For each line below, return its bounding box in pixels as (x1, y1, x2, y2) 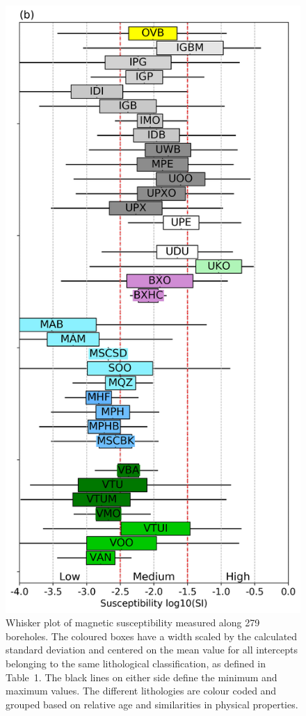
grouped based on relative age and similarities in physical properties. (6, 697, 298, 711)
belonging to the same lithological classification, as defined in (6, 656, 266, 670)
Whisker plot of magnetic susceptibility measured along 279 (6, 615, 260, 630)
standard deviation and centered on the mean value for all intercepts (6, 642, 298, 657)
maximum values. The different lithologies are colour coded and (6, 683, 277, 698)
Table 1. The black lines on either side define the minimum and (6, 669, 277, 684)
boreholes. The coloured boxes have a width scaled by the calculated (6, 628, 298, 643)
